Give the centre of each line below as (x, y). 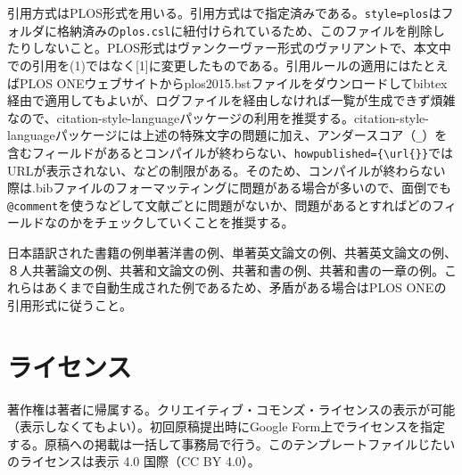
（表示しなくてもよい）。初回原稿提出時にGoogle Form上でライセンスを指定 (226, 426)
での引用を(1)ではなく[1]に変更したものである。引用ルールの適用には (209, 65)
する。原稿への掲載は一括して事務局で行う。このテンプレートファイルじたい (231, 443)
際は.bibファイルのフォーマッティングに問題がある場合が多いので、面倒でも (229, 188)
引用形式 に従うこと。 (70, 304)
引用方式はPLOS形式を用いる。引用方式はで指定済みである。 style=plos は (224, 12)
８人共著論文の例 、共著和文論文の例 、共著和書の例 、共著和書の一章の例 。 (226, 270)
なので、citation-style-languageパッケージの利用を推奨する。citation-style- (218, 117)
